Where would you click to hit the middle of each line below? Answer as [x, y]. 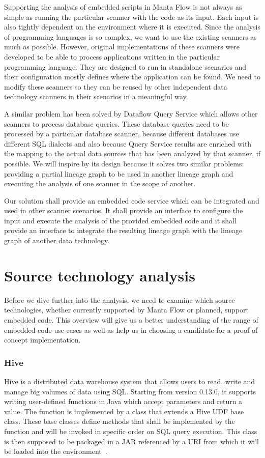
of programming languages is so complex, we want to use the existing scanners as [130, 36]
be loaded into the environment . [56, 451]
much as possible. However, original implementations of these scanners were [122, 47]
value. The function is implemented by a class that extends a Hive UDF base [124, 411]
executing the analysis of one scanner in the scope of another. [100, 183]
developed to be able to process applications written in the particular [112, 56]
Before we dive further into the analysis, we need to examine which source [120, 299]
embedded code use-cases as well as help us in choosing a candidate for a [117, 330]
